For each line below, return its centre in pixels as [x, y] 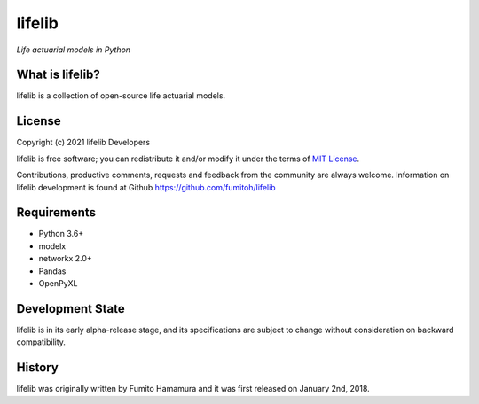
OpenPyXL [58, 283]
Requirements [56, 213]
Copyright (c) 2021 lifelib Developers [83, 143]
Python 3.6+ [61, 234]
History [38, 368]
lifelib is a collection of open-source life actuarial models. [121, 96]
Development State [71, 309]
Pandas [52, 271]
